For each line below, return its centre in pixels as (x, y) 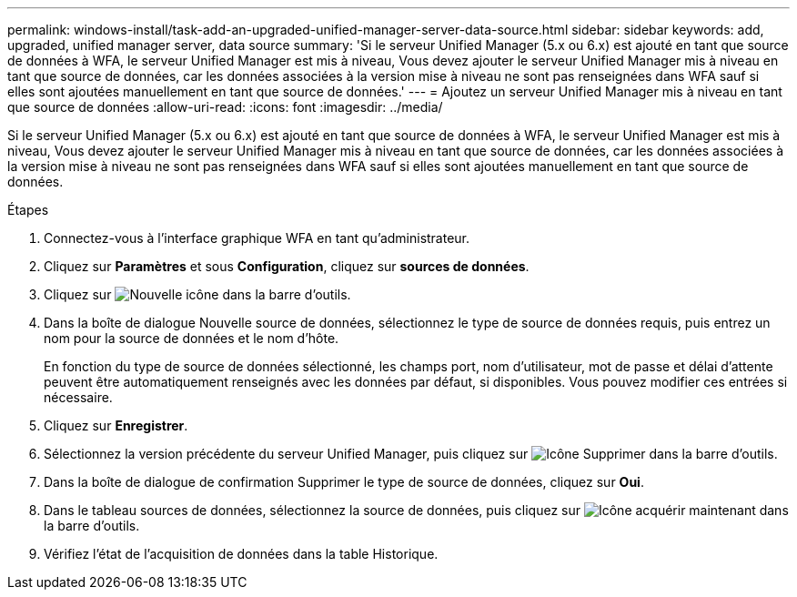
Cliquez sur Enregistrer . (116, 425)
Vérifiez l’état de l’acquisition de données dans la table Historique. (241, 554)
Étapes (28, 210)
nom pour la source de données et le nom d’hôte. (192, 338)
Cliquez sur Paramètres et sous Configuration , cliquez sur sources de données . (287, 266)
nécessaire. (78, 397)
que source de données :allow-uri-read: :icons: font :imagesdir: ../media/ (225, 107)
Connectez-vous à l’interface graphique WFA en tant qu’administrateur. (257, 238)
